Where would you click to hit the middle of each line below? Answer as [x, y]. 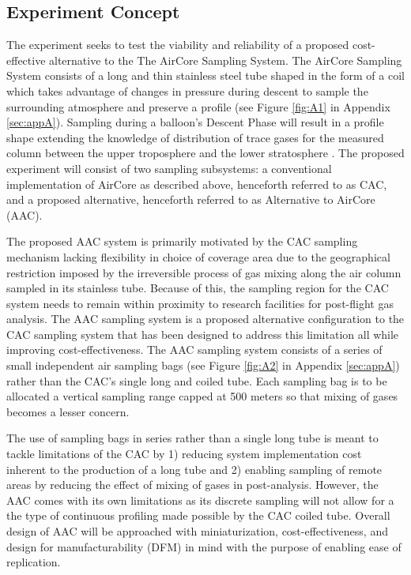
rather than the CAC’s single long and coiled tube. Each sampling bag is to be [197, 380]
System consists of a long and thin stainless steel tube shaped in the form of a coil [205, 75]
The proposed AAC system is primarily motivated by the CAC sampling [182, 241]
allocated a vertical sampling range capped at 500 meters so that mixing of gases [202, 396]
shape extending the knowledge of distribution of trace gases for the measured [195, 137]
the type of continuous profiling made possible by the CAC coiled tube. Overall [198, 515]
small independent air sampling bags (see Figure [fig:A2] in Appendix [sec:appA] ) [203, 365]
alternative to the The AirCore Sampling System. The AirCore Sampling [226, 60]
